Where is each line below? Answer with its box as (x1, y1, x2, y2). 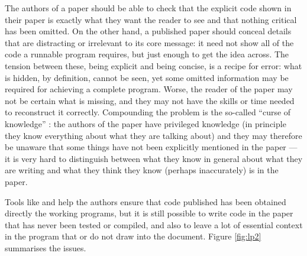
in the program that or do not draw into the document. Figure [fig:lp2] (5, 230, 261, 242)
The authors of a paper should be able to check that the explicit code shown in (5, 2, 292, 14)
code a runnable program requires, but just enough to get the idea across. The (5, 48, 289, 60)
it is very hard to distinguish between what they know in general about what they (5, 152, 303, 164)
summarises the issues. (5, 241, 86, 254)
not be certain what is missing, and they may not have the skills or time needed (5, 94, 295, 106)
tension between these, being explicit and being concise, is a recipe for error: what (5, 59, 302, 72)
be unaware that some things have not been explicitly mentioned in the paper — (5, 141, 298, 153)
